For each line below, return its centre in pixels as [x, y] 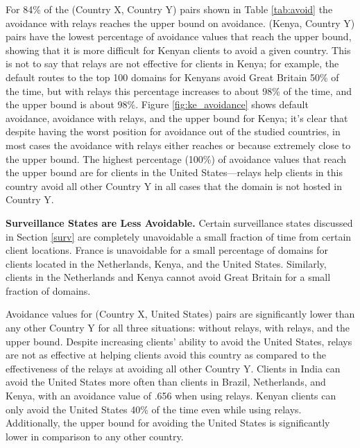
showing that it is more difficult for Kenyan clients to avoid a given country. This [178, 50]
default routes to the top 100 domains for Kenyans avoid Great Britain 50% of [172, 77]
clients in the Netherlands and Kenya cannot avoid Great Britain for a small [168, 277]
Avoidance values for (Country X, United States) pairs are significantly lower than [180, 314]
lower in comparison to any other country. [95, 436]
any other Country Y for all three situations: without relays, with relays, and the [178, 328]
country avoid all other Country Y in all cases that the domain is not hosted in [174, 186]
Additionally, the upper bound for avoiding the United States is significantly [168, 423]
